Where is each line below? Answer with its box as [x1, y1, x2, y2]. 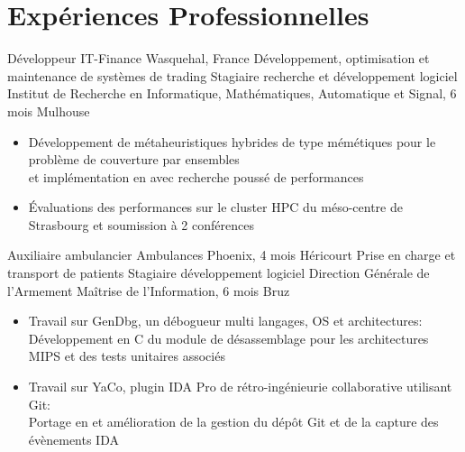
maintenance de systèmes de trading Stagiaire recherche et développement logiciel [7, 66, 458, 85]
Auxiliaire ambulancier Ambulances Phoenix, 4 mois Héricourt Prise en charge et [7, 245, 456, 264]
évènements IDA [28, 429, 119, 448]
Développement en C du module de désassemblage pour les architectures [28, 328, 429, 347]
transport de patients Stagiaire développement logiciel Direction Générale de [7, 263, 430, 282]
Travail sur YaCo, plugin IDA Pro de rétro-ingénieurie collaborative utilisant [28, 377, 452, 396]
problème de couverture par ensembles [28, 150, 240, 169]
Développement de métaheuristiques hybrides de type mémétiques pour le [28, 132, 436, 151]
